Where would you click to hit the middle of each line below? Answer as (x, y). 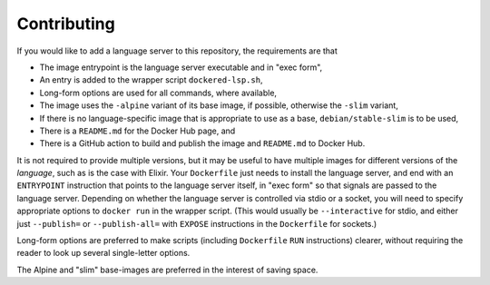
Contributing (66, 24)
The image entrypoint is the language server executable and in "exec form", (181, 67)
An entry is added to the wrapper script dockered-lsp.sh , (151, 80)
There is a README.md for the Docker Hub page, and (137, 131)
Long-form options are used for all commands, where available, (158, 93)
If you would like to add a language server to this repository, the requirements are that (177, 51)
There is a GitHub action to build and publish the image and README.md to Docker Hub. (202, 143)
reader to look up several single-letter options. (103, 253)
